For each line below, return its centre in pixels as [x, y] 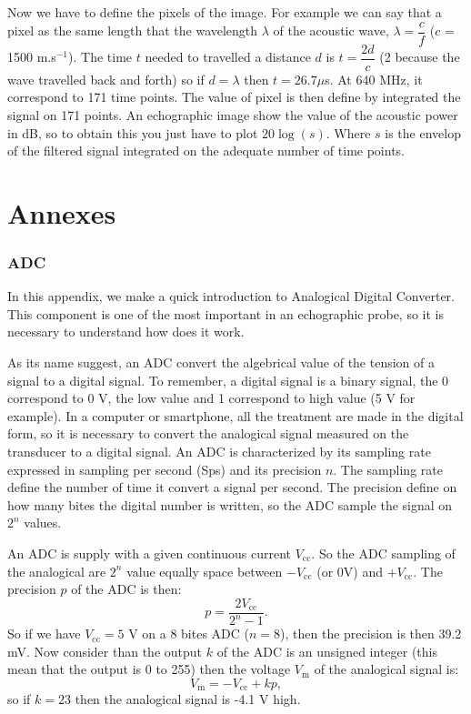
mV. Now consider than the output [105, 651]
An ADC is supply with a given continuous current [150, 553]
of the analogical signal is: [386, 669]
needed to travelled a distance [228, 57]
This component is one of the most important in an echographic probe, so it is [225, 313]
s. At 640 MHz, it [374, 79]
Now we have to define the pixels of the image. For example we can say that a [225, 12]
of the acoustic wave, [331, 30]
